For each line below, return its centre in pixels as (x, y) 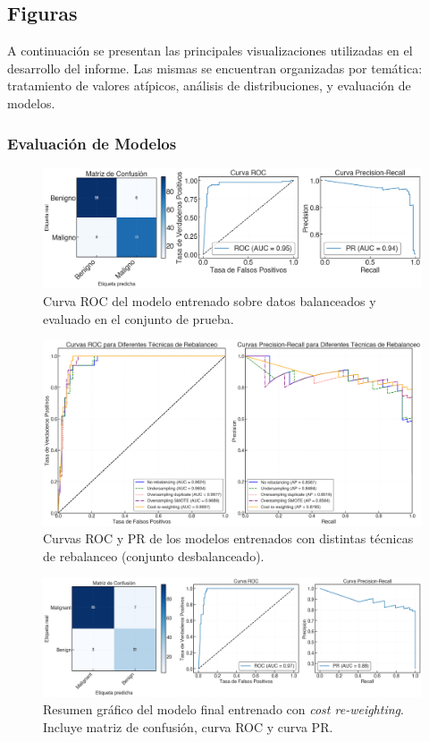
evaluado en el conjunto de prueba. (139, 318)
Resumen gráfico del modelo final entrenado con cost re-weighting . (223, 709)
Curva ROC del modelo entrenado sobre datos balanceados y (210, 300)
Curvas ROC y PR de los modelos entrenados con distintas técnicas (228, 538)
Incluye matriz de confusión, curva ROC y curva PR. (188, 726)
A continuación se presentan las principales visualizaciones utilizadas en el (210, 51)
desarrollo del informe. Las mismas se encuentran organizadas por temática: (215, 68)
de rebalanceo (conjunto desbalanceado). (154, 555)
